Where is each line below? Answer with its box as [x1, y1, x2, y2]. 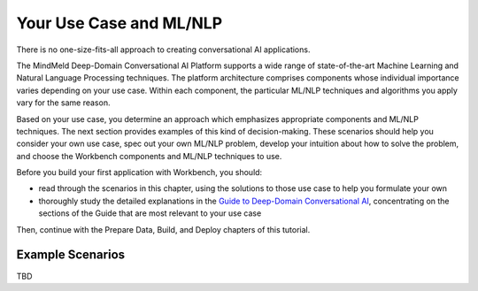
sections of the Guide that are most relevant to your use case [38, 208, 262, 218]
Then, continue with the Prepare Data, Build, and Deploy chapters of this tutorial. [16, 224, 311, 234]
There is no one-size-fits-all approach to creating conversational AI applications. [16, 44, 311, 55]
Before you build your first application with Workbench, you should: [16, 167, 263, 178]
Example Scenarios [16, 248, 126, 263]
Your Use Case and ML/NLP [16, 13, 223, 33]
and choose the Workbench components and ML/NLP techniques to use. [16, 150, 282, 161]
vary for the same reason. [16, 97, 111, 108]
